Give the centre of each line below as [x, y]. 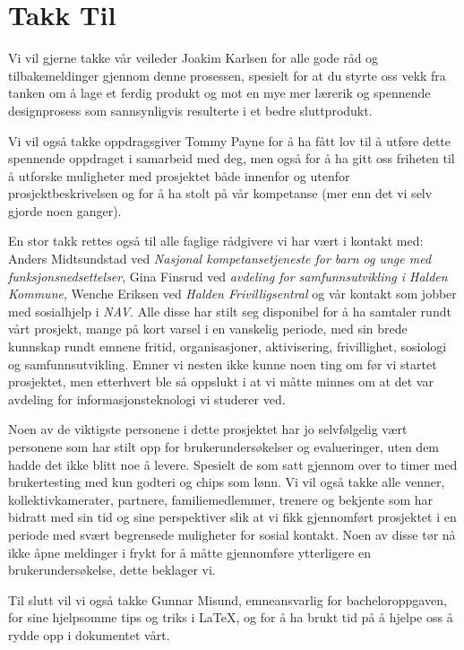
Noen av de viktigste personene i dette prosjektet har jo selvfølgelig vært [208, 429]
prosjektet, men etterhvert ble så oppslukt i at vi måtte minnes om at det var [221, 381]
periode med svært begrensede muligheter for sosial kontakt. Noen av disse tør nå [232, 534]
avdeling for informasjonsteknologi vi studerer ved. [147, 399]
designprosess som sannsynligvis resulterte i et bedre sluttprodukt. [190, 110]
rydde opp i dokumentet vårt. [89, 634]
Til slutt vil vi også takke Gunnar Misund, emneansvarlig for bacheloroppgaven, [228, 599]
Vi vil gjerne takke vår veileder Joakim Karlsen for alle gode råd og [193, 58]
